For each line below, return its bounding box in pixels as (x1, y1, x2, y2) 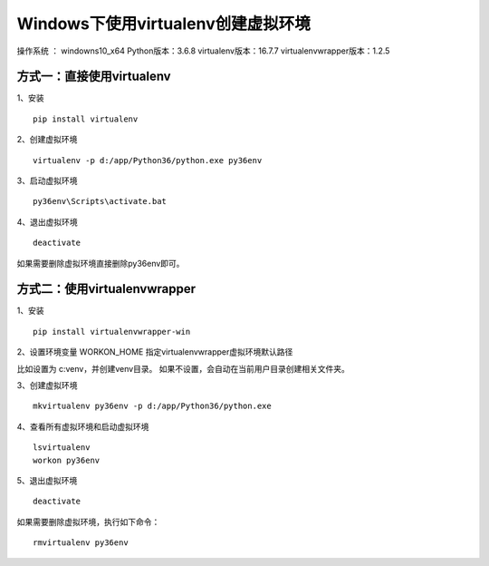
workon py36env (33, 454, 101, 465)
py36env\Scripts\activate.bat (33, 196, 168, 207)
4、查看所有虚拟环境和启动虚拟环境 (16, 421, 149, 432)
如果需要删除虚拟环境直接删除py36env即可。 (16, 258, 185, 268)
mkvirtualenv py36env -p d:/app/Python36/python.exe (33, 401, 272, 412)
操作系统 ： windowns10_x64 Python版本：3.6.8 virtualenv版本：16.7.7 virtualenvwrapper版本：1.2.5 (16, 45, 390, 56)
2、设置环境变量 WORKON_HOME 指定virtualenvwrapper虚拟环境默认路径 (16, 346, 293, 357)
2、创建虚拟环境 (16, 134, 78, 145)
